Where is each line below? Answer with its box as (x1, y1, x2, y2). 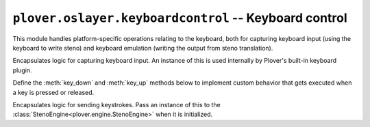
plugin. (12, 66, 32, 74)
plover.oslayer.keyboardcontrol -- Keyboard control (12, 10, 347, 25)
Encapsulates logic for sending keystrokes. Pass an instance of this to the (12, 100, 221, 109)
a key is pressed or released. (12, 88, 95, 96)
